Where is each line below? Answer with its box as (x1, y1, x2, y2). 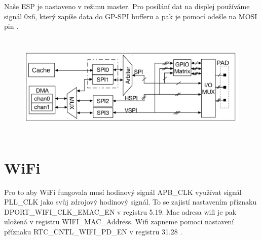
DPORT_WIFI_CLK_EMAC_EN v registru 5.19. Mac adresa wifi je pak (4, 206, 237, 217)
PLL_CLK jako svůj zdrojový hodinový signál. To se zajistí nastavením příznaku (4, 196, 257, 207)
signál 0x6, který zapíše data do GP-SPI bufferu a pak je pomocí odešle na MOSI (4, 11, 257, 21)
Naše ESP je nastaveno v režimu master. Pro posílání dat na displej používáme (4, 1, 250, 11)
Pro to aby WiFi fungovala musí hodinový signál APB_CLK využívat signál (4, 186, 242, 197)
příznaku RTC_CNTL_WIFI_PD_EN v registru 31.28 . (4, 226, 182, 236)
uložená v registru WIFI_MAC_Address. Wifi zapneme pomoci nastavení (4, 216, 234, 227)
